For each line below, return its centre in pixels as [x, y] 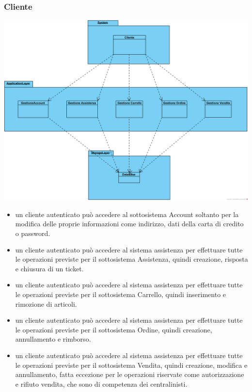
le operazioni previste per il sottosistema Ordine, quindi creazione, [114, 329]
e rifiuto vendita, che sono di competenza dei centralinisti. [101, 384]
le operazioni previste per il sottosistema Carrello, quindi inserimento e [121, 294]
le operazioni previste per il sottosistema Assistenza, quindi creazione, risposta [132, 259]
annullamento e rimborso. [53, 339]
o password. [33, 233]
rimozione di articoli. [46, 304]
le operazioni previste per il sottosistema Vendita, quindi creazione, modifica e [131, 365]
